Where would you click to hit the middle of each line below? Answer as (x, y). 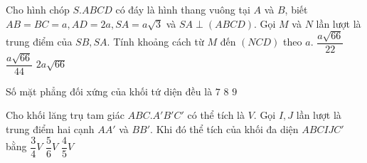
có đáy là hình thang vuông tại (183, 9)
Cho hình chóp (38, 9)
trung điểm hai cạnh (50, 129)
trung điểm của (39, 42)
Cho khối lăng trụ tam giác (65, 115)
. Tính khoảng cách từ (155, 42)
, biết (296, 9)
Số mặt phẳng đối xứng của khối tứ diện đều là (109, 91)
